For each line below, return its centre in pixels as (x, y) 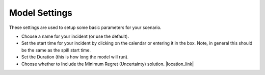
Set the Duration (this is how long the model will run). (75, 57)
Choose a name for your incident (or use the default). (75, 36)
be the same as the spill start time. (56, 50)
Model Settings (41, 13)
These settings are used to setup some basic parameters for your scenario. (85, 27)
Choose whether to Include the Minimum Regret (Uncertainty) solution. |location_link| (107, 64)
